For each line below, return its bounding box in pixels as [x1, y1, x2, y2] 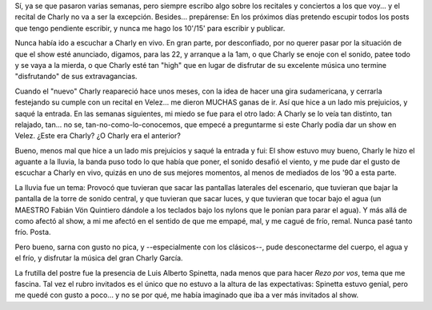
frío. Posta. [14, 228, 51, 237]
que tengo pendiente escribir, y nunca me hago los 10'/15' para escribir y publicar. [14, 23, 286, 33]
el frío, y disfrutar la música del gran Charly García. [14, 253, 183, 263]
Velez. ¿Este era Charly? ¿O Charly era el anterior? [14, 131, 182, 141]
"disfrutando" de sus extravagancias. [14, 72, 138, 81]
